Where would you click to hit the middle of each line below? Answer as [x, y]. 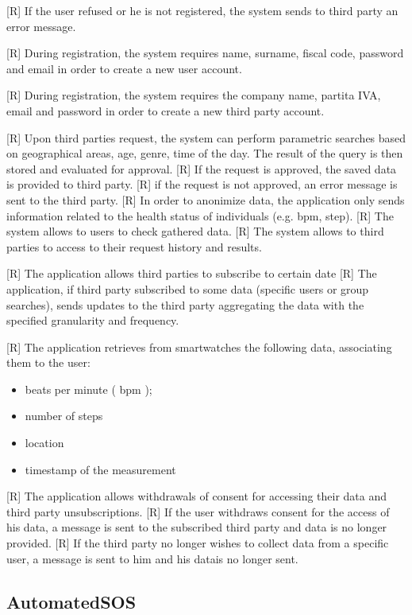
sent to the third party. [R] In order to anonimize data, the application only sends [206, 199]
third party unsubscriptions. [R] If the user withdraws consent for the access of [198, 511]
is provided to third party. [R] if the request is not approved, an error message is [202, 184]
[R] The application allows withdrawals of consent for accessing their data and [197, 496]
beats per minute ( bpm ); [89, 389]
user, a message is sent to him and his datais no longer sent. [152, 558]
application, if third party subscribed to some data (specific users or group [188, 288]
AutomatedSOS [71, 601]
